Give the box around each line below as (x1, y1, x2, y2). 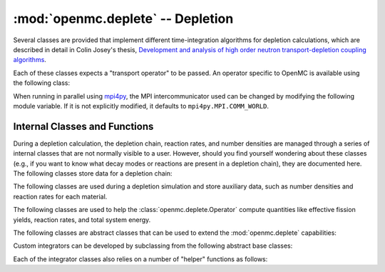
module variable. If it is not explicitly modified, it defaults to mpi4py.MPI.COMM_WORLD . (13, 101, 269, 110)
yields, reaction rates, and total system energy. (13, 215, 151, 224)
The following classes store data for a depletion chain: (13, 168, 173, 178)
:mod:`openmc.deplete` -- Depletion (13, 11, 234, 26)
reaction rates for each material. (13, 192, 108, 201)
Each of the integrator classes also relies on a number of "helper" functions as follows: (13, 254, 268, 263)
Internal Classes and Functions (13, 120, 154, 132)
